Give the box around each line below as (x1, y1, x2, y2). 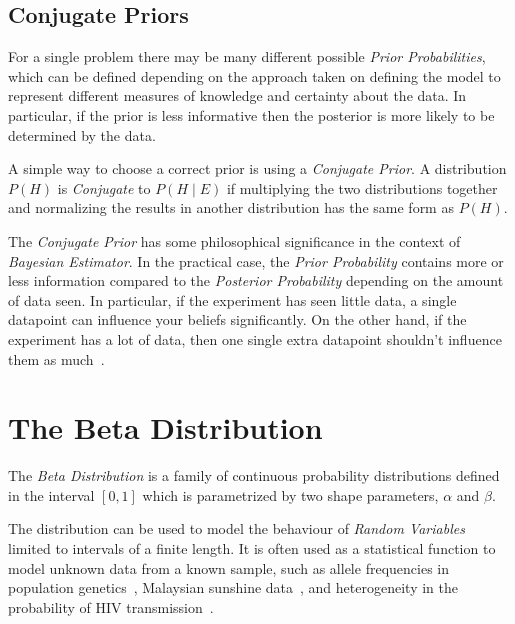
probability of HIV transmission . (8, 596, 214, 617)
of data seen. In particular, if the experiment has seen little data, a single (8, 289, 457, 310)
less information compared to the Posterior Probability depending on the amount (8, 270, 504, 291)
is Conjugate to (57, 177, 151, 198)
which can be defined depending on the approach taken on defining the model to (8, 65, 501, 86)
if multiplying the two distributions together (226, 177, 498, 198)
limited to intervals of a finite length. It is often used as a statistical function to (8, 538, 496, 559)
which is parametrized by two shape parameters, (142, 484, 439, 505)
